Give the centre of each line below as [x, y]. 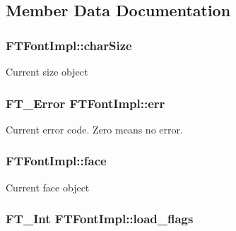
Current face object [48, 187]
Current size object [47, 71]
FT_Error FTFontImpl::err [85, 103]
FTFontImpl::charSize [69, 45]
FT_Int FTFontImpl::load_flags [100, 219]
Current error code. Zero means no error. [94, 129]
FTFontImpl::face [56, 161]
